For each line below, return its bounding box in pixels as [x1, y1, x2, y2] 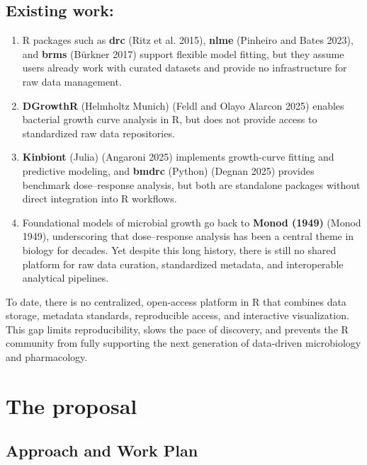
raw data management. [22, 74, 122, 88]
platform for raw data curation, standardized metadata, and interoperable [22, 256, 344, 271]
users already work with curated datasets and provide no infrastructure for [22, 60, 347, 75]
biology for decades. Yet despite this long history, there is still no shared [22, 242, 337, 257]
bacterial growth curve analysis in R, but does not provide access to [22, 112, 317, 127]
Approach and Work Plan [6, 440, 198, 461]
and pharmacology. [6, 350, 88, 364]
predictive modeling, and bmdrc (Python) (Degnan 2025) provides [22, 163, 315, 178]
